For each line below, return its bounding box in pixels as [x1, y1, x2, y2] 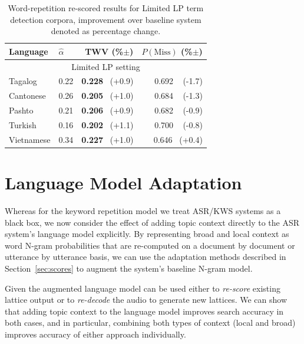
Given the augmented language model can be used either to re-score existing [5, 282, 280, 294]
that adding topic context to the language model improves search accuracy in [5, 305, 284, 317]
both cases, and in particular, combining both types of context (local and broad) [5, 316, 296, 329]
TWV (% [85, 45, 124, 57]
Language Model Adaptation [5, 171, 242, 195]
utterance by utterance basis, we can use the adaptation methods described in [5, 251, 286, 263]
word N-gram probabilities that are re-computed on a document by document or [5, 239, 295, 251]
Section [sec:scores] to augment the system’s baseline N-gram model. [5, 262, 253, 275]
